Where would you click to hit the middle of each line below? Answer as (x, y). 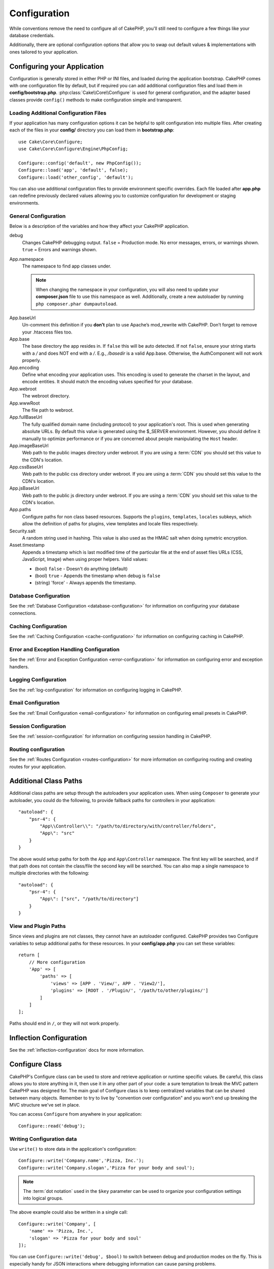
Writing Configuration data (43, 1139)
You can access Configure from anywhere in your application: (76, 1114)
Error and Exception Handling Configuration (64, 649)
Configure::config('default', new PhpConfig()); (80, 163)
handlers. (19, 666)
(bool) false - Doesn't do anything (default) (81, 569)
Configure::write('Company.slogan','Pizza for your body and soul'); (107, 1168)
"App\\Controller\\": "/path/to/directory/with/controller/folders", (128, 826)
